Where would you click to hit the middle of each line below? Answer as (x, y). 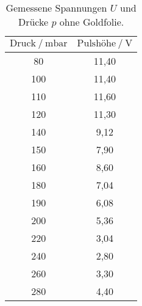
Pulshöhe (97, 43)
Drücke (33, 22)
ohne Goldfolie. (92, 22)
